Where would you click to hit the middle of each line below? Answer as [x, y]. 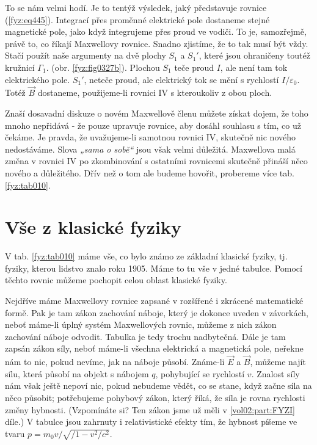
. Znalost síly [275, 373]
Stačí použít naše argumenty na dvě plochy [86, 55]
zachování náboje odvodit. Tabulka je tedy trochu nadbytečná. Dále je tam [145, 336]
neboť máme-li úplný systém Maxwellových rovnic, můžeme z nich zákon [141, 324]
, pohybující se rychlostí [200, 373]
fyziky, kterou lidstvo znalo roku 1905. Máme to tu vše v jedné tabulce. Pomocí [154, 268]
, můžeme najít [278, 362]
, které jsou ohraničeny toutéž [254, 55]
